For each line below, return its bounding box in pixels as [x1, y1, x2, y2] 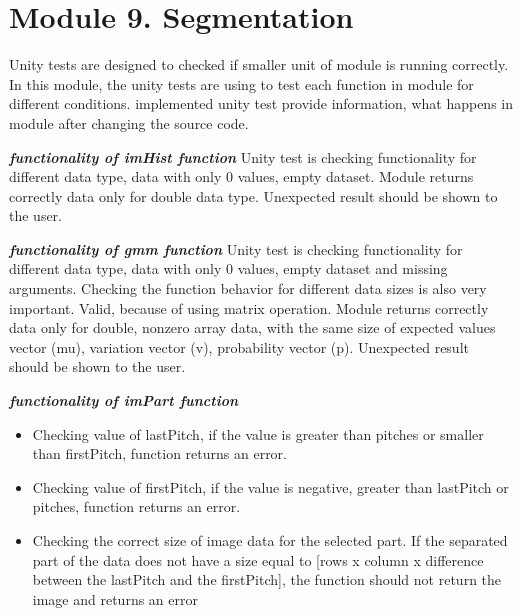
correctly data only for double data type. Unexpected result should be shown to [9, 185, 498, 206]
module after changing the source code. [9, 112, 249, 133]
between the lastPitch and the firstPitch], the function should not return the [32, 569, 502, 590]
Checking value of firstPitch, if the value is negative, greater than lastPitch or [32, 476, 509, 497]
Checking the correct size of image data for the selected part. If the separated [32, 530, 508, 550]
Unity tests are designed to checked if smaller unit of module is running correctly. [9, 54, 509, 75]
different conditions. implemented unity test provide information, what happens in [9, 93, 514, 114]
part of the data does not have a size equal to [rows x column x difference [32, 549, 484, 570]
